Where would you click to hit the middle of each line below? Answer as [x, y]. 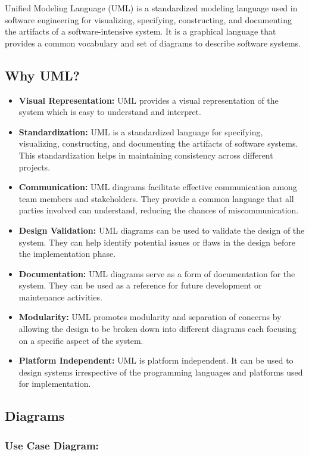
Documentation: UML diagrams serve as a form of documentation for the [157, 273]
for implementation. [55, 384]
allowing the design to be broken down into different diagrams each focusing [157, 329]
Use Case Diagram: [52, 445]
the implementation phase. [67, 254]
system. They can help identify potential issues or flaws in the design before [157, 242]
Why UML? [42, 75]
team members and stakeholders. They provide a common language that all [156, 198]
